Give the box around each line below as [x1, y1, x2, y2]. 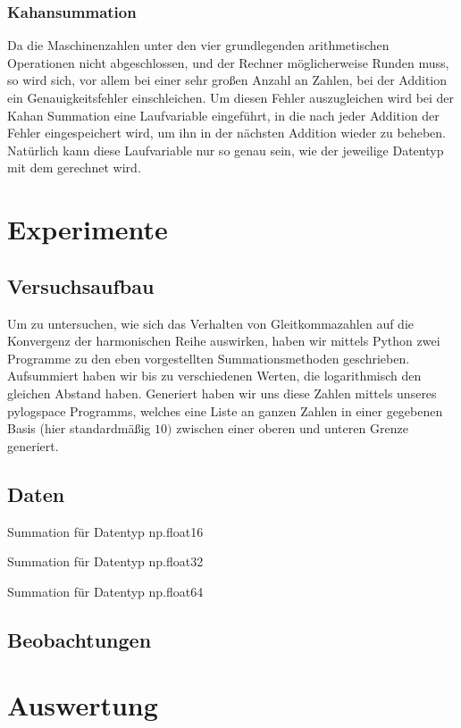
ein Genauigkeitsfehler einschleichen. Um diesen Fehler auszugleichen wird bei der [7, 88, 455, 106]
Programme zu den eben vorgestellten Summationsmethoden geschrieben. [7, 348, 410, 367]
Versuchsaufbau [7, 272, 155, 299]
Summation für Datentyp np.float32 [7, 552, 204, 571]
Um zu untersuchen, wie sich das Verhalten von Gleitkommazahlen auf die [7, 314, 414, 332]
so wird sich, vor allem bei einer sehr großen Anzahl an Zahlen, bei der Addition [7, 71, 448, 89]
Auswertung [7, 687, 158, 724]
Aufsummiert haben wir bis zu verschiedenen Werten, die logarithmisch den [7, 366, 422, 385]
